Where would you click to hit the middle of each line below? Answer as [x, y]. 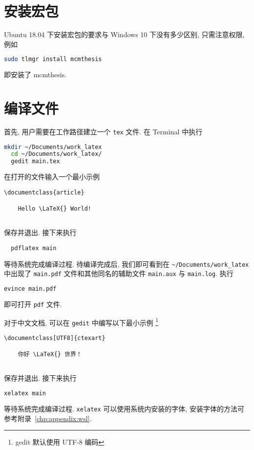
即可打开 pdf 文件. [33, 304]
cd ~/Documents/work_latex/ [56, 154]
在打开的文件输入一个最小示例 [52, 177]
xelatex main [25, 394]
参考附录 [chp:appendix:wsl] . [48, 418]
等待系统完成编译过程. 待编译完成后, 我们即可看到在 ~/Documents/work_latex [127, 264]
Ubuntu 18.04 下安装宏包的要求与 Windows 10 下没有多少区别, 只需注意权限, [124, 34]
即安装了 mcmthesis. [35, 75]
